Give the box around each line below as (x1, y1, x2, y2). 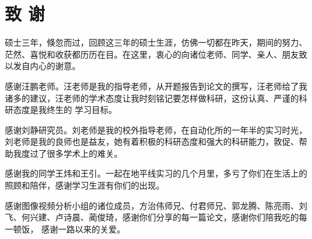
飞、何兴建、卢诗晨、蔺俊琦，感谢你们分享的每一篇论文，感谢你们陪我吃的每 (5, 211, 307, 223)
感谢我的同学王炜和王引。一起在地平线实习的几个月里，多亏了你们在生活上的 (5, 167, 307, 180)
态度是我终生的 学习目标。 (13, 103, 117, 116)
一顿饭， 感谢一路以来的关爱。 (5, 222, 125, 235)
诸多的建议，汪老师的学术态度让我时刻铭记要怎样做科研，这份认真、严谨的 (5, 91, 299, 104)
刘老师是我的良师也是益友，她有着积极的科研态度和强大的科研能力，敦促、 (5, 135, 299, 148)
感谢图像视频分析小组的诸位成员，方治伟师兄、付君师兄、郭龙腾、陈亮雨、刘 (5, 199, 307, 211)
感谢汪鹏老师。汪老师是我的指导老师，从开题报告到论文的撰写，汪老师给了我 (5, 79, 307, 92)
